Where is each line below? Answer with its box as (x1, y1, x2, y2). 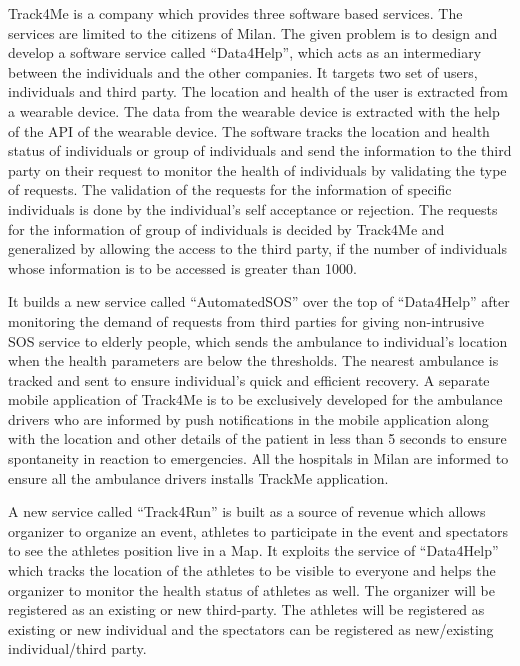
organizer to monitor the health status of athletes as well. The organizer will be (8, 579, 495, 600)
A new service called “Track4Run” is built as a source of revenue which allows (8, 501, 486, 522)
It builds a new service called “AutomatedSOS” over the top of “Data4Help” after (8, 291, 510, 312)
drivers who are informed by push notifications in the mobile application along (8, 408, 489, 429)
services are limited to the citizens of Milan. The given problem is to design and (8, 22, 498, 43)
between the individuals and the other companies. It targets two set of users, (8, 61, 478, 82)
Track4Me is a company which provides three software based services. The (8, 3, 463, 23)
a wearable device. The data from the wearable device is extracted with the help (8, 100, 500, 121)
